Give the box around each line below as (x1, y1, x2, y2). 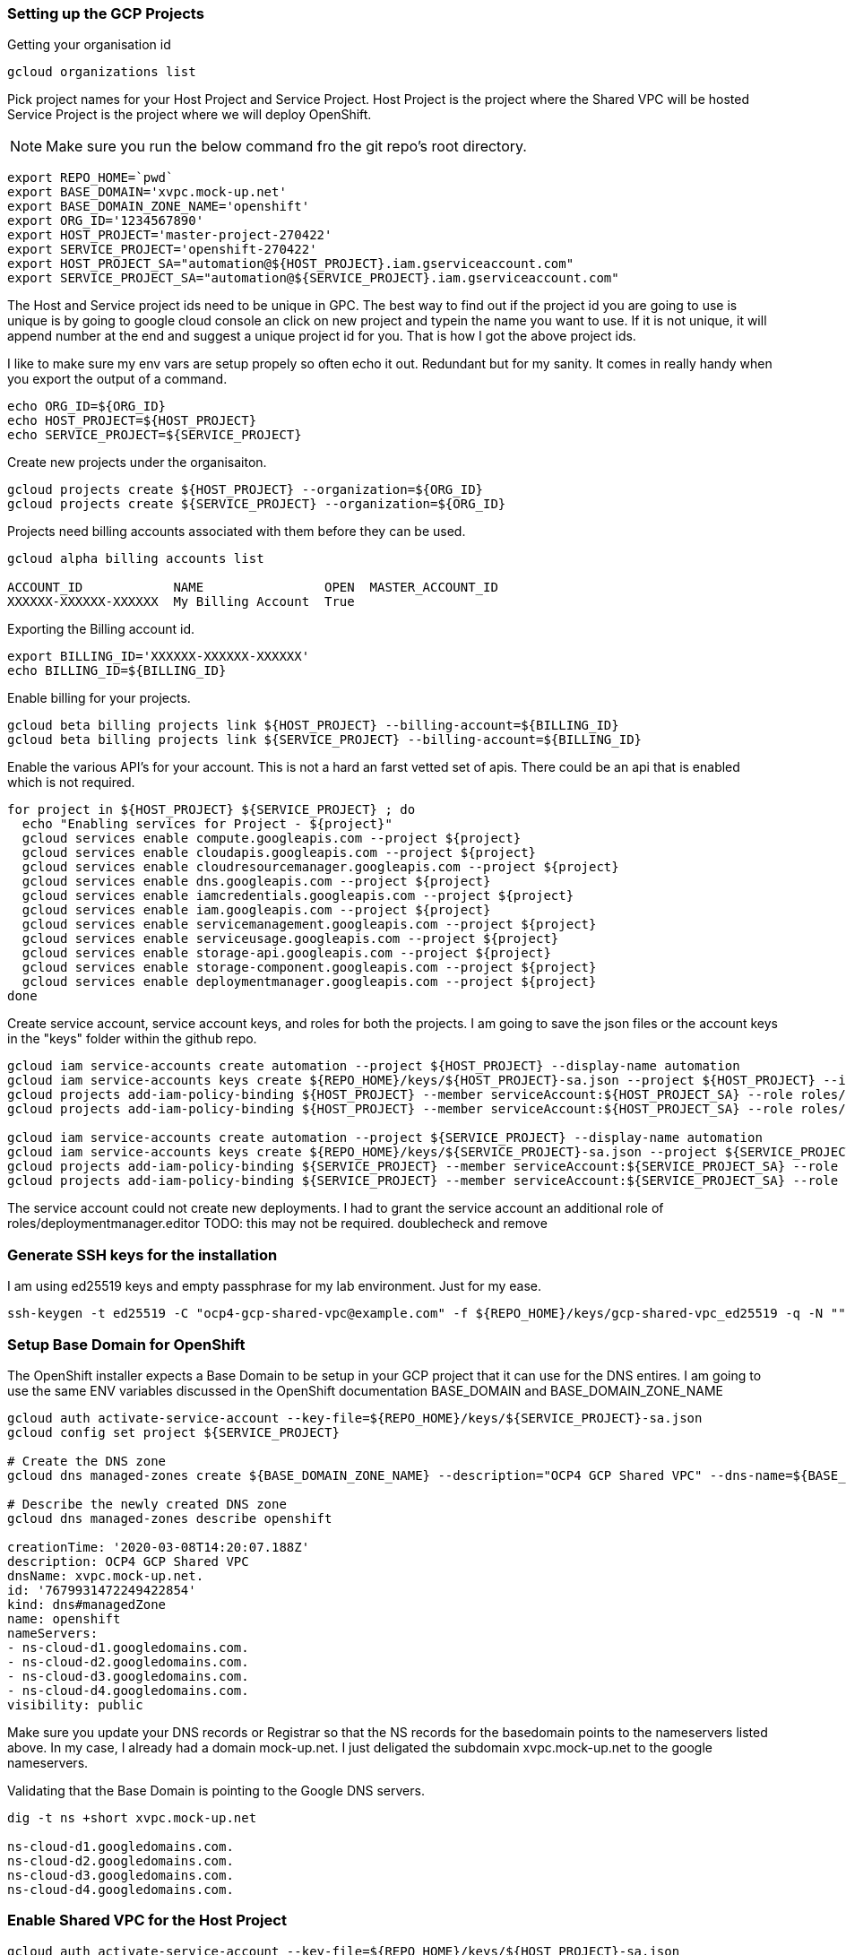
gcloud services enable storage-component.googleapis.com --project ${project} (22, 960, 597, 975)
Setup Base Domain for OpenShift (7, 1335, 246, 1354)
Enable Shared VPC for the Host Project (7, 1911, 287, 1930)
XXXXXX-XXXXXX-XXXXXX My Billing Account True (7, 594, 355, 610)
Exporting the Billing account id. (7, 621, 195, 637)
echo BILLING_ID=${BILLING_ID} (7, 663, 227, 679)
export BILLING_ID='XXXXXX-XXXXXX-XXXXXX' (7, 649, 310, 664)
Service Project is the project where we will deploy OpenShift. (7, 107, 372, 123)
